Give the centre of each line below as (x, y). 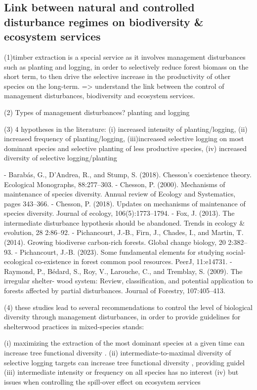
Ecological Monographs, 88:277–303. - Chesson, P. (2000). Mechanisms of (115, 184)
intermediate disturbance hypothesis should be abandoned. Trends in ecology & (125, 222)
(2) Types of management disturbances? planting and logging (97, 112)
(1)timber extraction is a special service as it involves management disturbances (125, 57)
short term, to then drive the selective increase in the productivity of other (117, 76)
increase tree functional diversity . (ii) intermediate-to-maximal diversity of (118, 353)
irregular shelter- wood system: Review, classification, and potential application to (128, 281)
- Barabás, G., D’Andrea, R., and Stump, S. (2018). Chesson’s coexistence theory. (128, 174)
